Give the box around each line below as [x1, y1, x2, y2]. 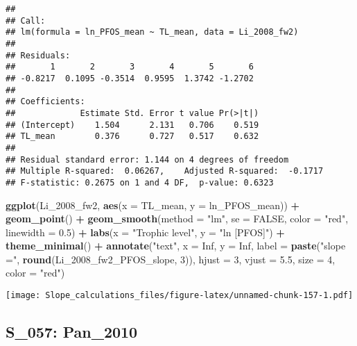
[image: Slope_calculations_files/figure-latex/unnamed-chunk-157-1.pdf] [6, 290, 354, 301]
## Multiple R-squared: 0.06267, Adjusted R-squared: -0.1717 [6, 166, 324, 176]
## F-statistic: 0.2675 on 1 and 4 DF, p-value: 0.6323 [6, 177, 274, 188]
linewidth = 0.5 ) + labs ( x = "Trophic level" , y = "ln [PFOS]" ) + [6, 224, 285, 239]
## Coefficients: [6, 97, 85, 107]
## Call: [6, 15, 46, 26]
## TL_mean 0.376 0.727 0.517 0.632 [6, 131, 259, 142]
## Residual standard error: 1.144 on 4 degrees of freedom [6, 154, 289, 165]
